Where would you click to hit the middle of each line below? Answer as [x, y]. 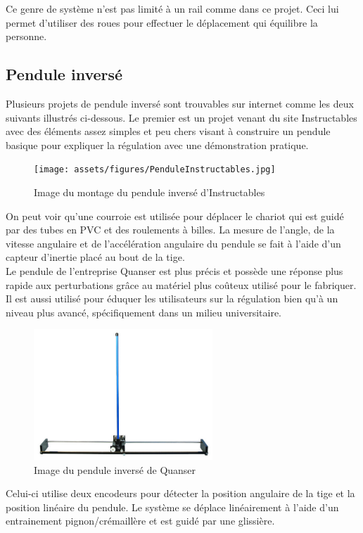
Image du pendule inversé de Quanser [115, 469]
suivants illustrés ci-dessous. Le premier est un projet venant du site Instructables [181, 117]
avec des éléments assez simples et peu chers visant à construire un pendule [168, 131]
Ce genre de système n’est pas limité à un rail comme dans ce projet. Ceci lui [172, 8]
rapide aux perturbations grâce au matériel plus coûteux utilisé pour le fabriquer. [181, 284]
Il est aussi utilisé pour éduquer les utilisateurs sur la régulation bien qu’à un [172, 298]
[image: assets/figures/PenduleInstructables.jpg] [155, 170]
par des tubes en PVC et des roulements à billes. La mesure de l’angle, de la [170, 230]
